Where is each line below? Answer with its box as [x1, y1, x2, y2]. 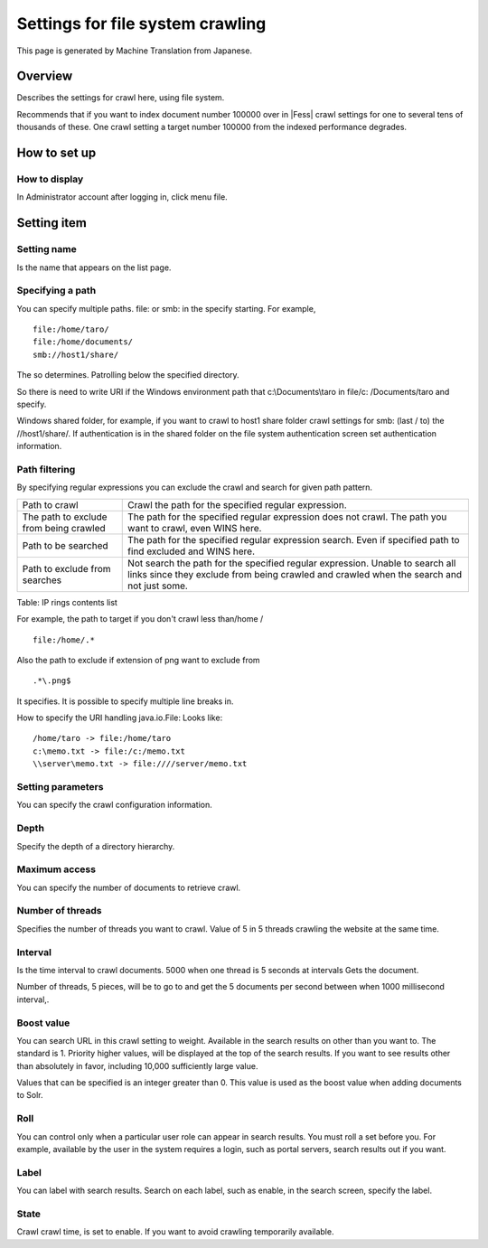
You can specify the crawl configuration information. [16, 800, 212, 811]
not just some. [127, 579, 189, 592]
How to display [16, 173, 84, 185]
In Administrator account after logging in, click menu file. [16, 192, 228, 202]
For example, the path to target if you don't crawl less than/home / [16, 614, 264, 624]
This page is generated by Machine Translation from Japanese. [16, 45, 253, 56]
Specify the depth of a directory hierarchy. [16, 840, 175, 851]
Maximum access [16, 863, 97, 876]
